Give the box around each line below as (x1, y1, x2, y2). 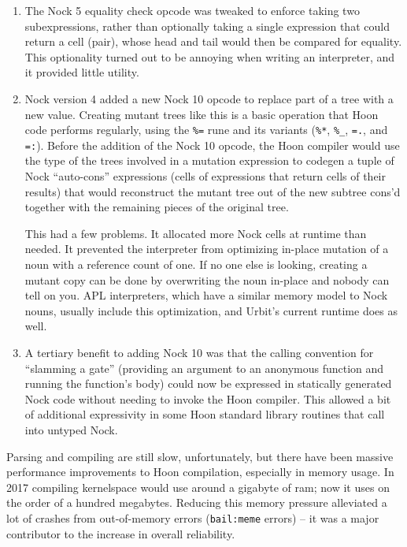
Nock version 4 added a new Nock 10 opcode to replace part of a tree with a (24, 90, 394, 106)
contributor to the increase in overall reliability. (6, 525, 235, 541)
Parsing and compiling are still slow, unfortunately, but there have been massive (6, 448, 394, 464)
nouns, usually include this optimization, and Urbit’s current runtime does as (24, 302, 398, 318)
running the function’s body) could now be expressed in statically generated (24, 375, 392, 392)
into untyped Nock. (24, 421, 118, 437)
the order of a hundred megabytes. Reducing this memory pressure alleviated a (6, 494, 387, 511)
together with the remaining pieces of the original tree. (24, 199, 289, 215)
